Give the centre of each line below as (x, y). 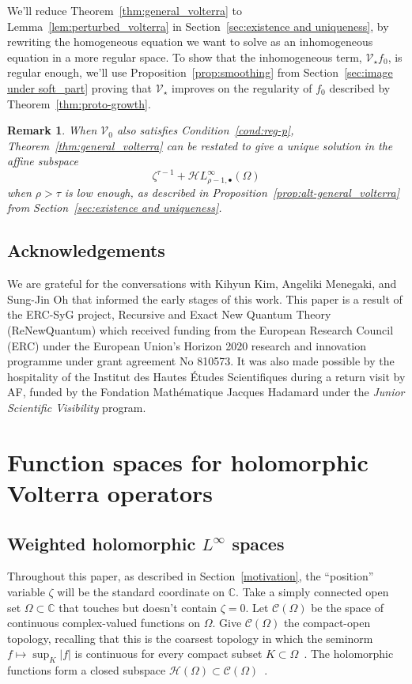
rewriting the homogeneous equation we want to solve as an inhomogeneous (190, 42)
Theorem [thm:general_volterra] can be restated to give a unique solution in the (200, 145)
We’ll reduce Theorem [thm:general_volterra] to (125, 10)
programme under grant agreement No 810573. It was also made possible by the (201, 361)
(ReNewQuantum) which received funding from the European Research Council (200, 330)
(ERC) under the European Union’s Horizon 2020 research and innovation (187, 345)
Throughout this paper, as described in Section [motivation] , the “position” (191, 576)
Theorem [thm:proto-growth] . (79, 103)
